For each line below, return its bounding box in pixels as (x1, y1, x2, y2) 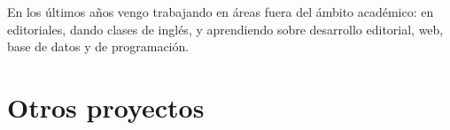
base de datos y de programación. (7, 37, 190, 56)
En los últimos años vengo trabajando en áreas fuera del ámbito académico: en (7, 3, 434, 20)
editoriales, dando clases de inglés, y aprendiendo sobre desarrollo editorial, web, (7, 19, 444, 38)
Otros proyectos (7, 88, 205, 125)
